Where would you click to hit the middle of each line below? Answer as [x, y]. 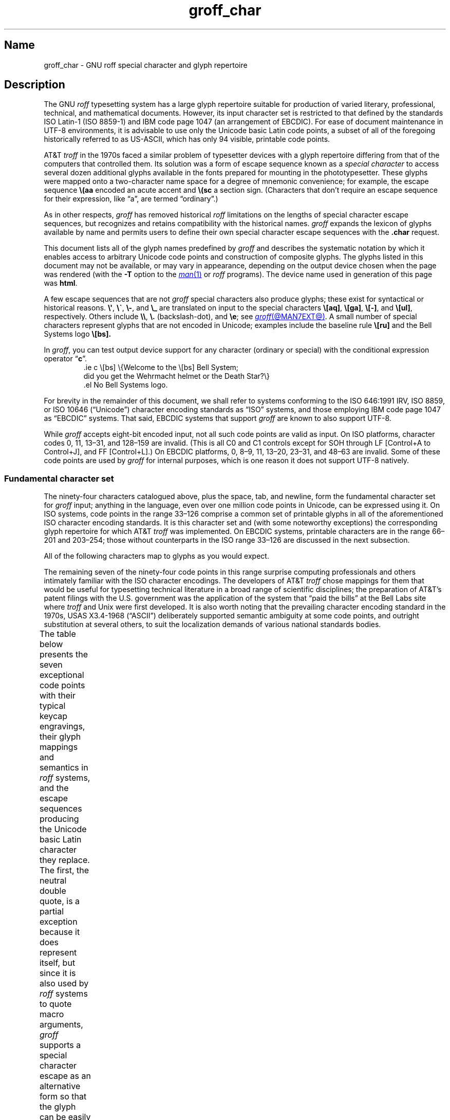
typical [52, 706]
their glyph [60, 737]
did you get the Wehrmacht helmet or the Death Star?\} [176, 376]
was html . [61, 283]
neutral [53, 881]
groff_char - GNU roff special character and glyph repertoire [146, 65]
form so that [63, 1097]
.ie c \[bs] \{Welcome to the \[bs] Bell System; [161, 368]
